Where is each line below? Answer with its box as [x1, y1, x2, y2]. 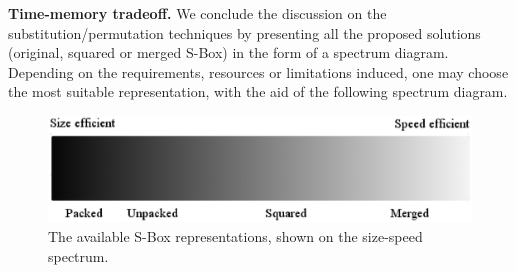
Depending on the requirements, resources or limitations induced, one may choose [8, 61, 509, 82]
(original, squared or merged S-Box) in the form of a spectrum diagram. [8, 42, 449, 63]
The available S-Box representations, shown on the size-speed [48, 225, 423, 246]
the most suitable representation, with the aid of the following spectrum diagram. [8, 81, 508, 102]
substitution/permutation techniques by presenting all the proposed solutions [8, 22, 481, 43]
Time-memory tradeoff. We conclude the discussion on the [8, 3, 387, 23]
